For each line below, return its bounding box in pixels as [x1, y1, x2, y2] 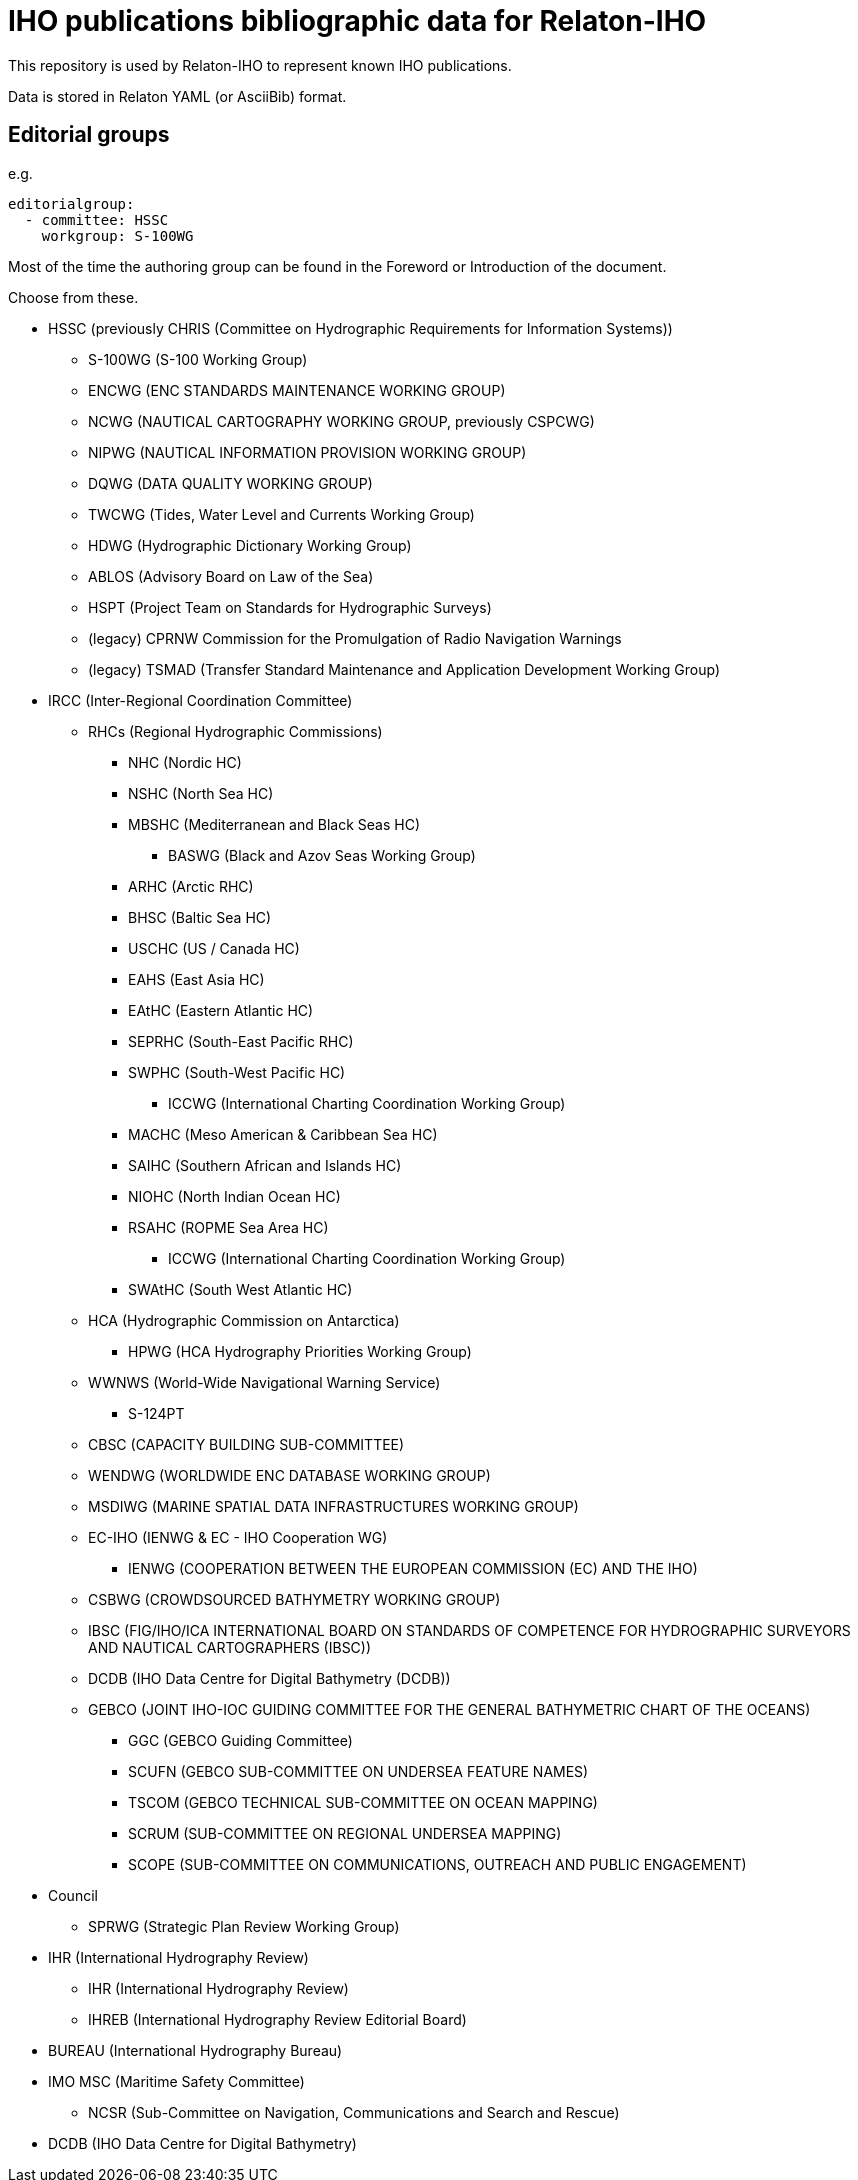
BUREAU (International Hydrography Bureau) [48, 2041, 343, 2059]
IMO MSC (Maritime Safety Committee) [48, 2072, 305, 2090]
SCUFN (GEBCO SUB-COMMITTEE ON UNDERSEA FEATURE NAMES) [128, 1762, 589, 1780]
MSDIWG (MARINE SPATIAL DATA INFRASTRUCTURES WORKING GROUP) [88, 1497, 579, 1515]
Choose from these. [8, 288, 139, 306]
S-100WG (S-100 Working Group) [88, 350, 308, 368]
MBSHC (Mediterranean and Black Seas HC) [128, 815, 420, 833]
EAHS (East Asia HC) [128, 970, 265, 988]
